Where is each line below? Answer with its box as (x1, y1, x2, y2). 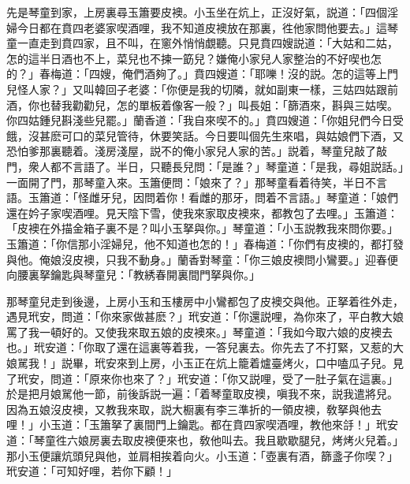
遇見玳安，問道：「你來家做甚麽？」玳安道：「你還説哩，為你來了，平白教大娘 (6, 308, 404, 325)
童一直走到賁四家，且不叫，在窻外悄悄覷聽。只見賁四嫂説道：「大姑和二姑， (6, 35, 398, 51)
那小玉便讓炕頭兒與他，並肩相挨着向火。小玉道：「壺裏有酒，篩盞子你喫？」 (6, 447, 398, 464)
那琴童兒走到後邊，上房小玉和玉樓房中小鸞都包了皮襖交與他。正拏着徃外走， (6, 292, 404, 309)
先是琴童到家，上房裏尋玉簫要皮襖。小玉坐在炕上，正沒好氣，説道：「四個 (6, 4, 387, 20)
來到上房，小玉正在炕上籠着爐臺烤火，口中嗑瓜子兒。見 (116, 355, 404, 371)
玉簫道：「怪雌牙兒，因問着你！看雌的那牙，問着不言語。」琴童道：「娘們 (28, 189, 398, 206)
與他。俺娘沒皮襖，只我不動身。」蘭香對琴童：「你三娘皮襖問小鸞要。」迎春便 (6, 251, 398, 267)
